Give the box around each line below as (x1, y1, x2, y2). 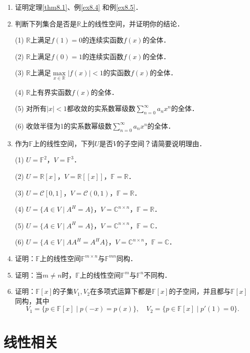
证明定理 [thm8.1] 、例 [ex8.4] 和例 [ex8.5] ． (15, 2, 142, 12)
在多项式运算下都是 (90, 286, 152, 296)
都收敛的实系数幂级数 (67, 103, 136, 113)
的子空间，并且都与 (169, 286, 231, 296)
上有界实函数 (30, 87, 72, 97)
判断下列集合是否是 (15, 18, 77, 28)
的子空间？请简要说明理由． (117, 138, 206, 148)
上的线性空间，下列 (33, 138, 95, 148)
